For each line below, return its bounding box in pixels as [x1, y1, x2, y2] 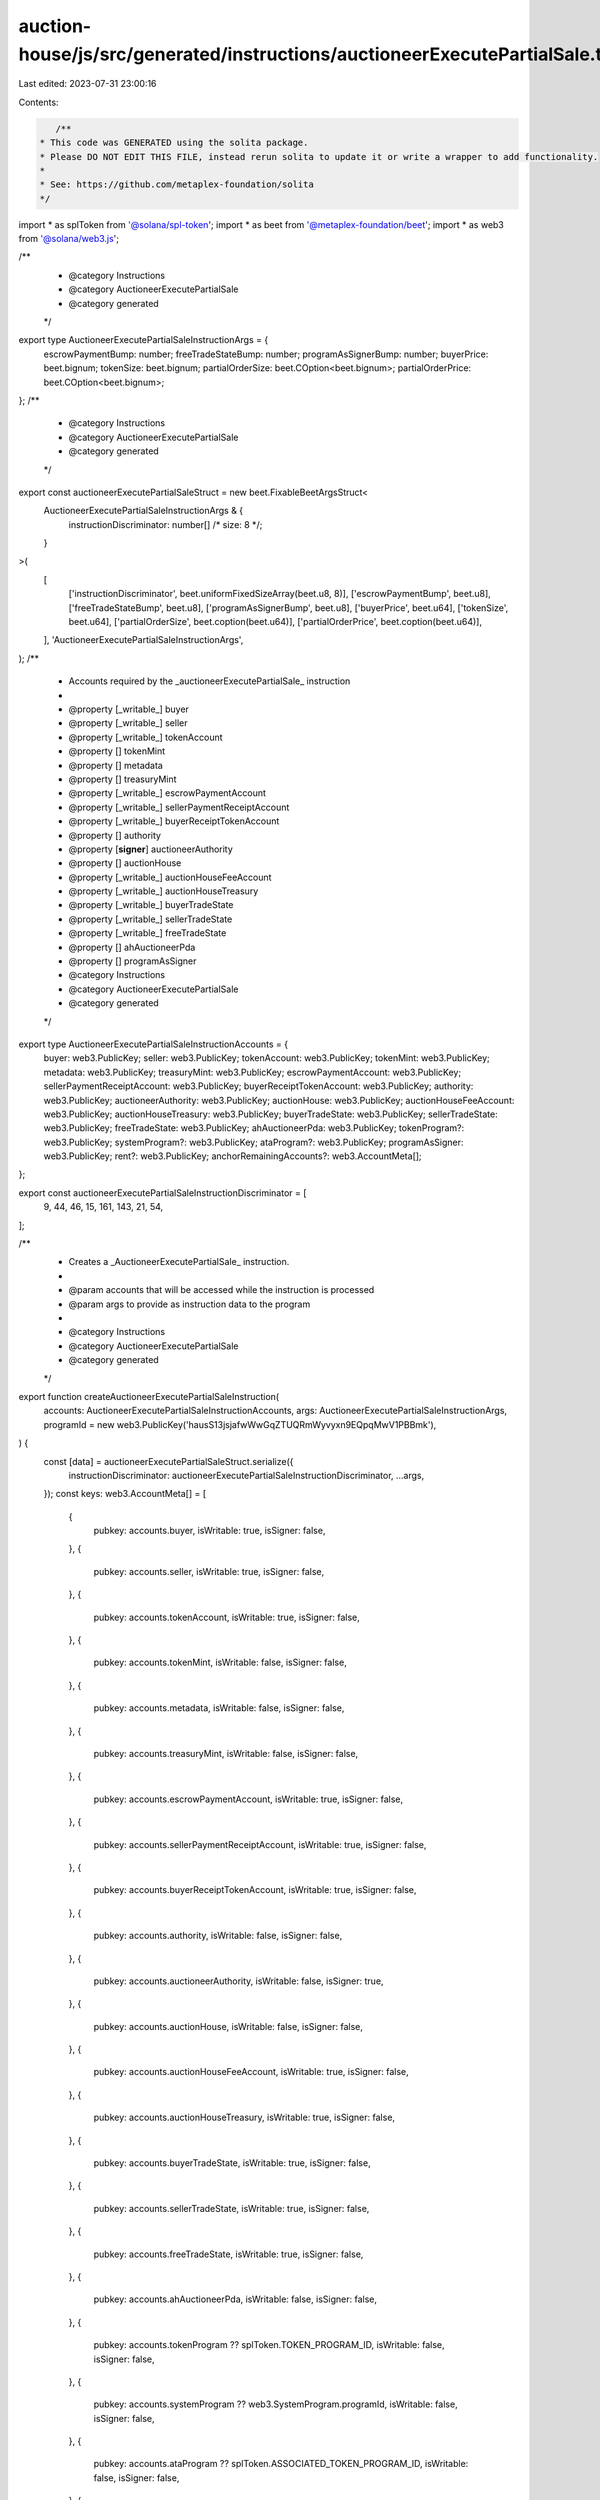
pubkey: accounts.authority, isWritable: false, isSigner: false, [93, 1930, 343, 1942]
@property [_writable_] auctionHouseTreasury [68, 885, 259, 897]
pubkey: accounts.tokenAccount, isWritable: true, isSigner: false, [93, 1611, 360, 1623]
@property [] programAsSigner [68, 955, 197, 967]
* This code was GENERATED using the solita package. [39, 137, 309, 149]
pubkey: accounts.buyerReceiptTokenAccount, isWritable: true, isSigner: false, [93, 1884, 417, 1896]
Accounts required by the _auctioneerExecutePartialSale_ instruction [68, 675, 351, 687]
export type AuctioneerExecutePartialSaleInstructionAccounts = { [18, 1038, 289, 1050]
